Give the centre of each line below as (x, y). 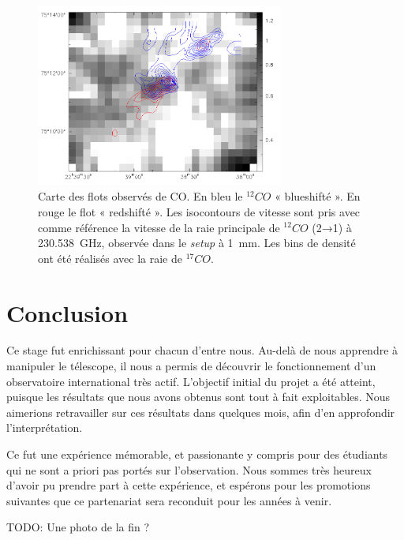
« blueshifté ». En (318, 196)
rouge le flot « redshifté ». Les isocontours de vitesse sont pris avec (199, 211)
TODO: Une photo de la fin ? (78, 527)
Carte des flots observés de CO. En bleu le (140, 196)
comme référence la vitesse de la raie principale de (159, 227)
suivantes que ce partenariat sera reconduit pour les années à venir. (169, 500)
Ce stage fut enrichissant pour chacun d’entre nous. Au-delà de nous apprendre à (202, 350)
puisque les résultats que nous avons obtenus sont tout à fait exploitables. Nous (198, 397)
